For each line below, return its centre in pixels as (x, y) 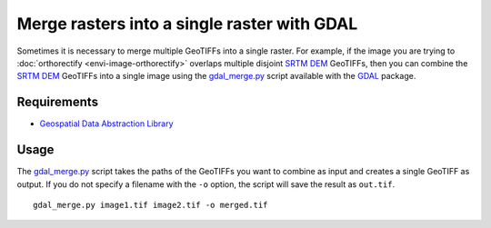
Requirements (58, 102)
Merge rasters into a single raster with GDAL (187, 24)
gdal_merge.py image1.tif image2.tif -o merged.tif (150, 205)
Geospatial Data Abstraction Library (106, 124)
